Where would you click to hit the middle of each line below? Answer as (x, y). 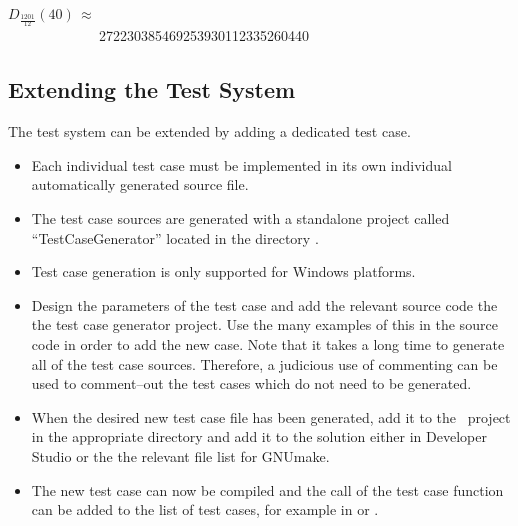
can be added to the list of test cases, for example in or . (205, 509)
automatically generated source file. (140, 184)
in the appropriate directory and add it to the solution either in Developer (259, 436)
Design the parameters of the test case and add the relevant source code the (264, 304)
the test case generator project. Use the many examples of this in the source (264, 324)
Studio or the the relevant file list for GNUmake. (180, 455)
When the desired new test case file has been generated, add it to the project (271, 416)
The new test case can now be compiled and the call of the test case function (267, 489)
